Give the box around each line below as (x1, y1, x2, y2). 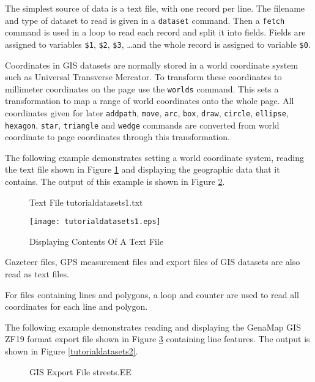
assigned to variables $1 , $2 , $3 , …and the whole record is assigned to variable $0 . (5, 37, 311, 50)
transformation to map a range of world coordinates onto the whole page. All (5, 94, 294, 107)
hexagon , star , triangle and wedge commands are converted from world (5, 118, 280, 131)
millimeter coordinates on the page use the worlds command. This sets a (5, 82, 279, 95)
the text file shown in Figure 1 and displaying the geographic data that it (5, 163, 280, 176)
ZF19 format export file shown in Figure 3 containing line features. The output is (5, 332, 310, 345)
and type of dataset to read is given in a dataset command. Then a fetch (5, 13, 285, 26)
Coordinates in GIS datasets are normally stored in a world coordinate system (5, 58, 298, 71)
